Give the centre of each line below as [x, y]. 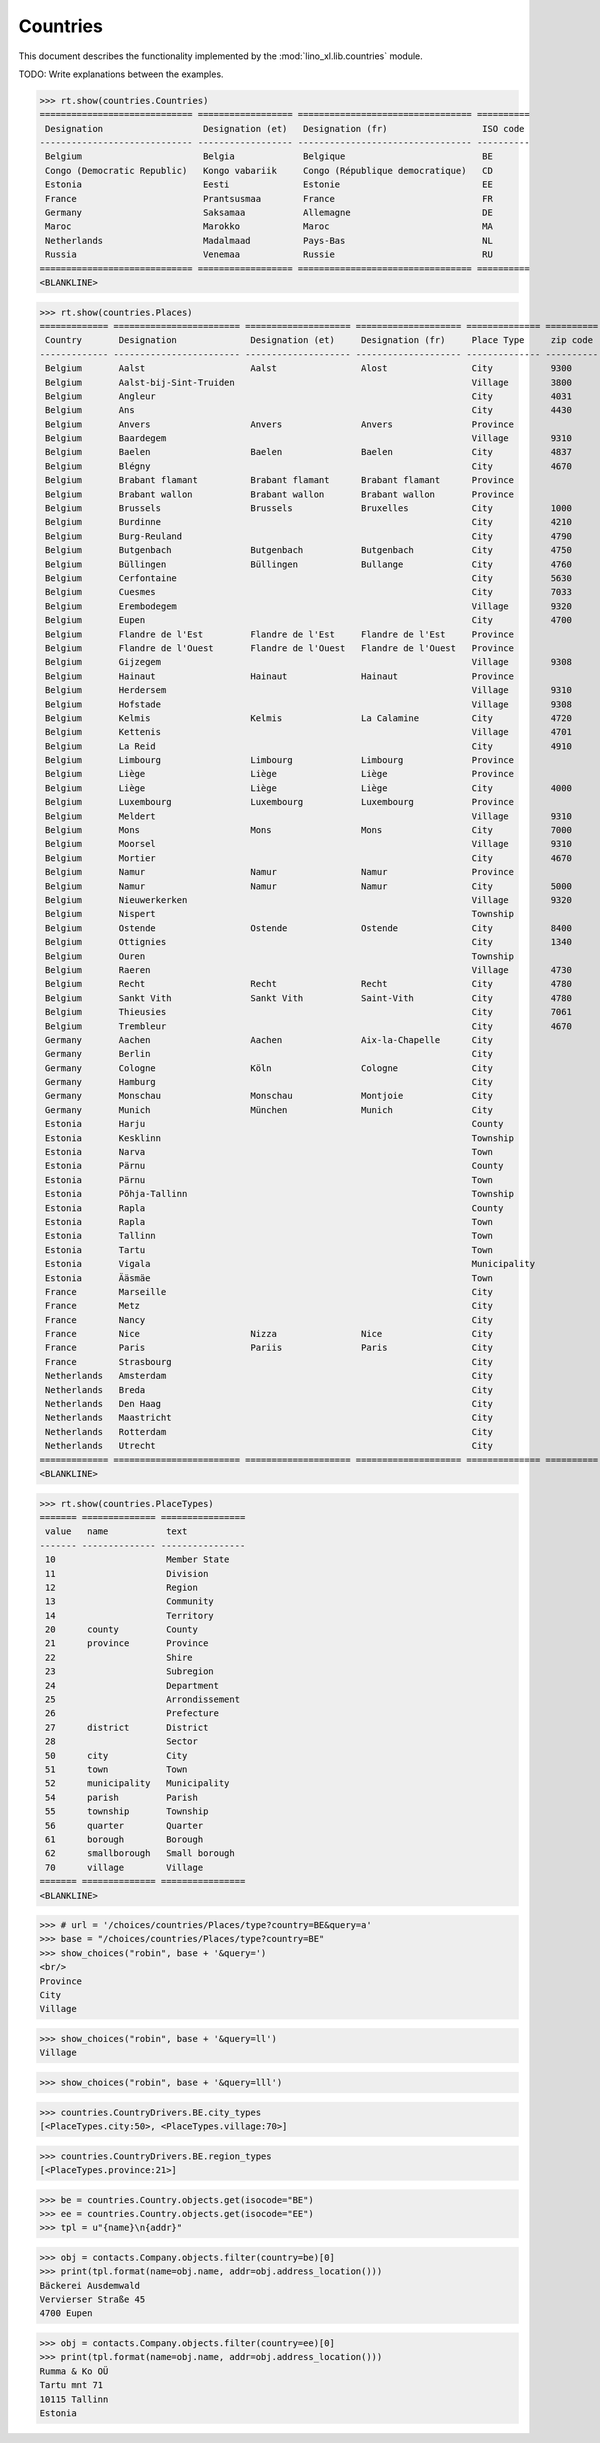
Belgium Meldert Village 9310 [308, 816]
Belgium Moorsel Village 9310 [308, 844]
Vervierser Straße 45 [92, 2299]
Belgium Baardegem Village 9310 [308, 438]
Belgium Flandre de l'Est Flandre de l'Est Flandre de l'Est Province [280, 634]
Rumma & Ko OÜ [74, 2371]
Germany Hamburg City [269, 1082]
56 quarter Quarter [124, 1825]
